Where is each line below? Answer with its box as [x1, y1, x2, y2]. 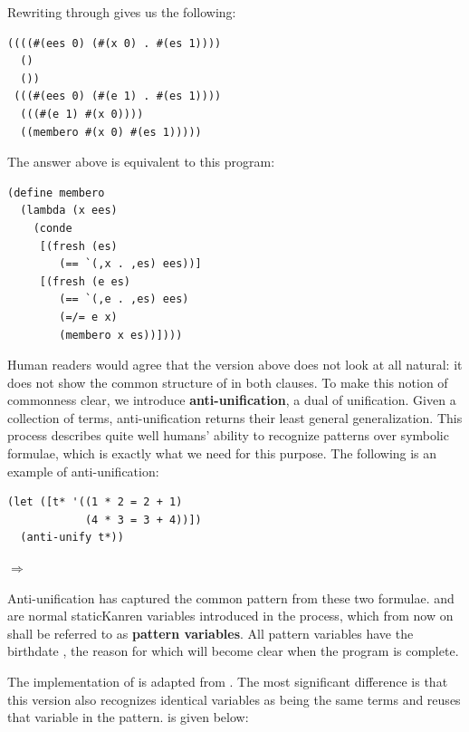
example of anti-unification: [7, 461, 159, 480]
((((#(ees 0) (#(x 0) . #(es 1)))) [7, 36, 222, 50]
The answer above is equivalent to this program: [7, 152, 275, 171]
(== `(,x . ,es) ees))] [59, 257, 202, 271]
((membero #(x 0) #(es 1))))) [20, 125, 202, 139]
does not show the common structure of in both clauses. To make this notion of [7, 372, 448, 391]
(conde [33, 221, 72, 235]
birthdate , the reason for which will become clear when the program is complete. [7, 641, 459, 660]
